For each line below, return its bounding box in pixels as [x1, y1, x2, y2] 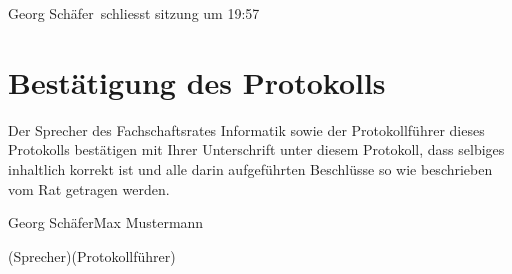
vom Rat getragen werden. [8, 178, 170, 199]
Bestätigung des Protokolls [8, 61, 386, 102]
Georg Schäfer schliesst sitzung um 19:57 [8, 3, 260, 23]
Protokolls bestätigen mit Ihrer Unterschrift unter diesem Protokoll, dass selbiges [8, 139, 505, 160]
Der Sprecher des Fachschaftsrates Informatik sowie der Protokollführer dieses [8, 119, 485, 140]
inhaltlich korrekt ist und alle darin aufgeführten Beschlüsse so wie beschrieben [8, 158, 493, 179]
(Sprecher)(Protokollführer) [8, 245, 176, 266]
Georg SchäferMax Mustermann [8, 212, 204, 233]
